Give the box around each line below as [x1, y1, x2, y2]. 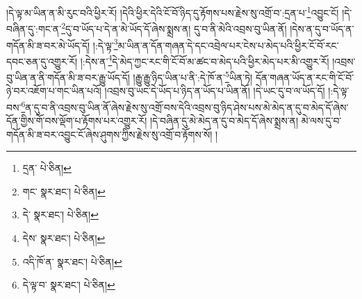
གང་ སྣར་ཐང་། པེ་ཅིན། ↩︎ [22, 184, 106, 198]
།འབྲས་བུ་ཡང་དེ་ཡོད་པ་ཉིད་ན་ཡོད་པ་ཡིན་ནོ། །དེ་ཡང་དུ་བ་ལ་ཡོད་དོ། [104, 83, 325, 98]
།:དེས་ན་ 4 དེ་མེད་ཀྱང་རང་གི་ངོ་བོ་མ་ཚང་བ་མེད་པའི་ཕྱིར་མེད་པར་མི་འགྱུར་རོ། [80, 51, 329, 68]
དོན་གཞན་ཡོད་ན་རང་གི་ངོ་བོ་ [255, 70, 354, 84]
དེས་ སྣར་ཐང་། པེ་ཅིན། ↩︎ [22, 231, 106, 245]
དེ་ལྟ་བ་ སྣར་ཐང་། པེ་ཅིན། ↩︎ [22, 277, 115, 292]
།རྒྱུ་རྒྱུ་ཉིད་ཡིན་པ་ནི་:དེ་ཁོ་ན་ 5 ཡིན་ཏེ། [133, 68, 253, 84]
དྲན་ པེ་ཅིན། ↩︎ [22, 161, 72, 175]
